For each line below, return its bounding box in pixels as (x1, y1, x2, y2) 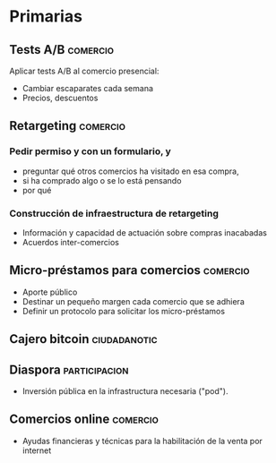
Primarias (9, 6, 83, 27)
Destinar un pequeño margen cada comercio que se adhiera (22, 296, 245, 306)
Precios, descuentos (22, 92, 99, 103)
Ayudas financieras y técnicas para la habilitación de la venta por (22, 435, 263, 446)
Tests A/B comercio (9, 42, 115, 57)
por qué (22, 184, 52, 195)
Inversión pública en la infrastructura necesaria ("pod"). (22, 386, 229, 396)
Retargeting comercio (9, 118, 126, 133)
